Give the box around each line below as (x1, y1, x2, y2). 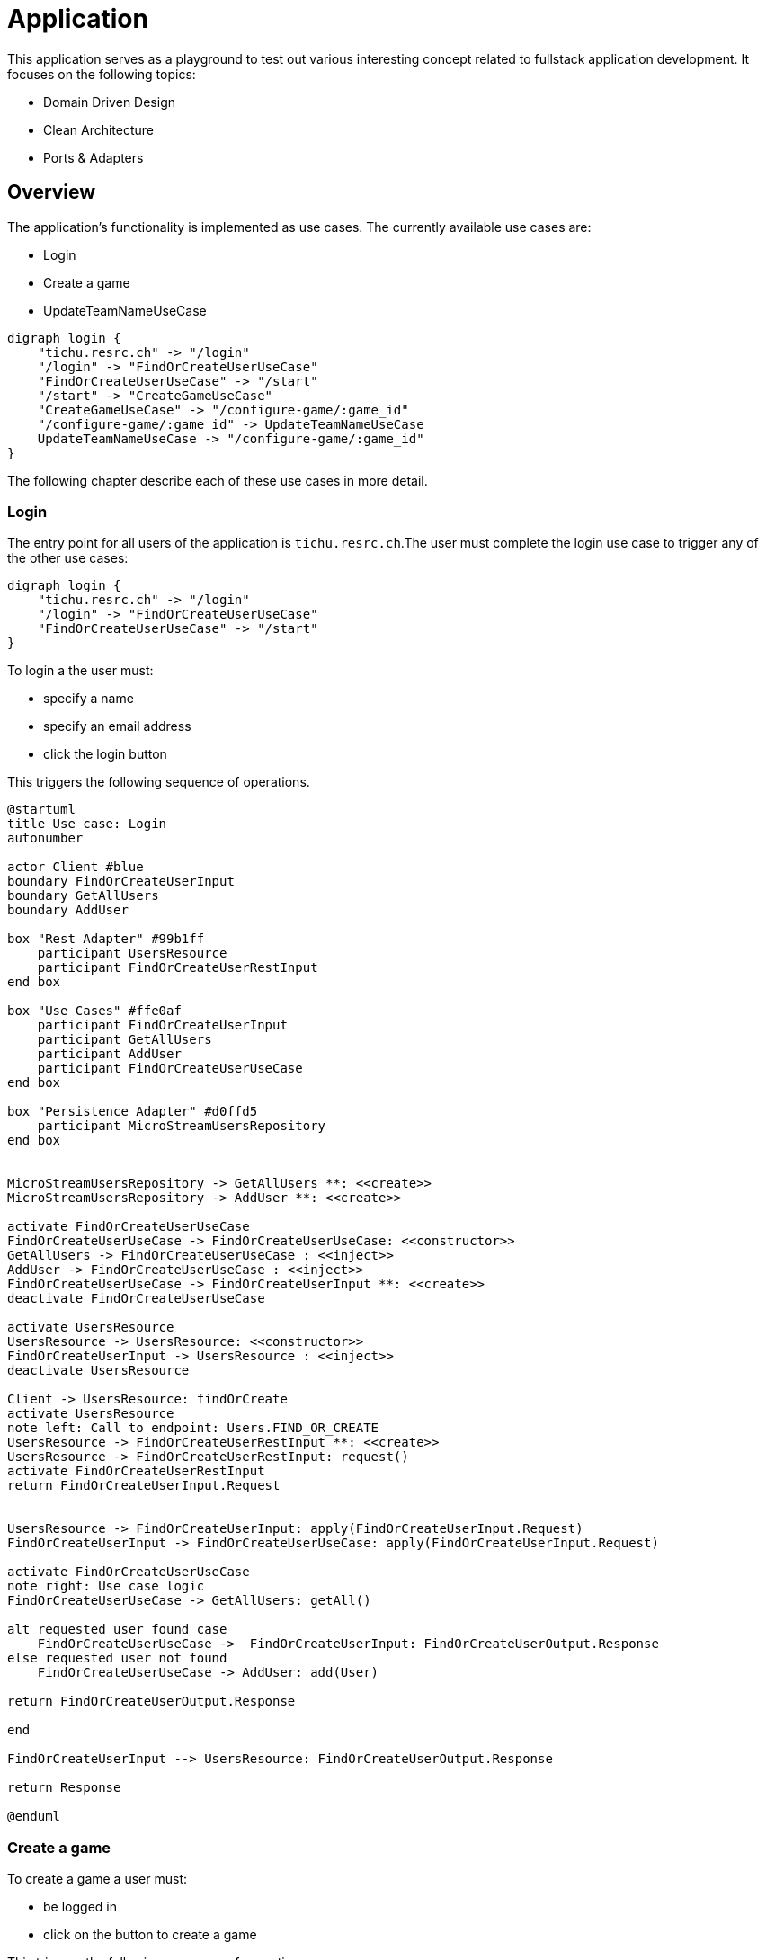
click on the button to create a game (43, 1927, 257, 1943)
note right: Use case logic (7, 1579, 205, 1594)
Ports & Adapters (43, 149, 144, 165)
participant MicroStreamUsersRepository (37, 1118, 326, 1134)
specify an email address (43, 718, 191, 735)
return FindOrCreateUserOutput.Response (7, 1694, 296, 1709)
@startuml (7, 802, 76, 817)
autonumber (7, 831, 84, 846)
